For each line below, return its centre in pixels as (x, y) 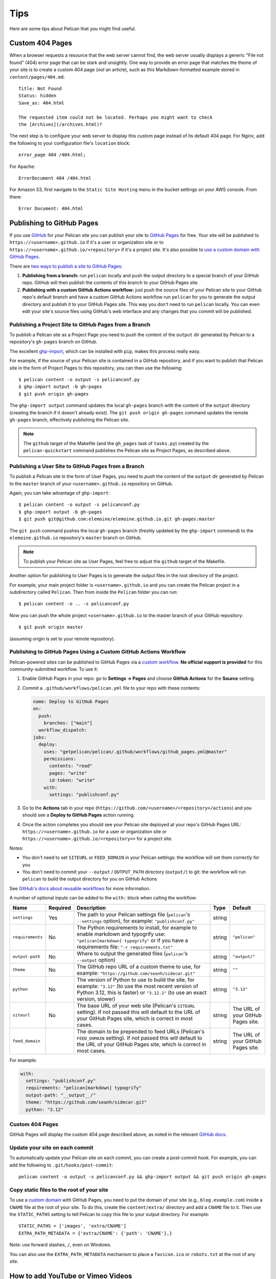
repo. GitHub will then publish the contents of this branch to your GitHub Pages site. (111, 283)
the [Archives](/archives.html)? (60, 124)
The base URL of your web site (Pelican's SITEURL (136, 1005)
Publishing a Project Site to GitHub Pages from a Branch (80, 324)
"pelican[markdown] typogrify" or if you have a (133, 940)
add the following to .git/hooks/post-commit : (61, 1165)
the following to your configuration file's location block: (70, 143)
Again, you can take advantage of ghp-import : (60, 493)
